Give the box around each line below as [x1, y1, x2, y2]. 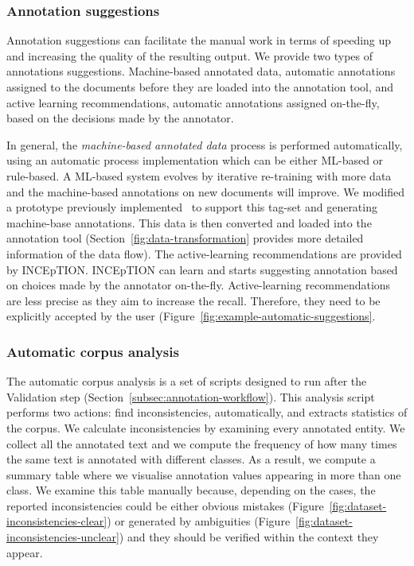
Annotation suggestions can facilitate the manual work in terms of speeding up [6, 32, 392, 48]
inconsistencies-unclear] [6, 529, 119, 545]
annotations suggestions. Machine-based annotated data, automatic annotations [6, 63, 396, 79]
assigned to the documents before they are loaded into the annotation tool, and [6, 79, 394, 95]
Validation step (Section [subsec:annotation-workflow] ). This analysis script [6, 388, 375, 405]
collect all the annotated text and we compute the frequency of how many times [6, 435, 397, 452]
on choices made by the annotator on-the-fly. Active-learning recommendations [6, 277, 391, 293]
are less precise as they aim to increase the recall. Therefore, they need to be [6, 292, 381, 308]
